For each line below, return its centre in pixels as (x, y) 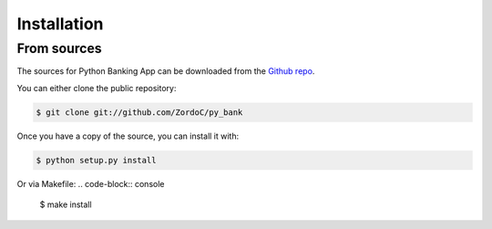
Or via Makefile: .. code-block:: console (91, 183)
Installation (60, 24)
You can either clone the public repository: (97, 88)
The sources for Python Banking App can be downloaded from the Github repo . (166, 71)
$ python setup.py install (96, 160)
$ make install (66, 204)
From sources (59, 48)
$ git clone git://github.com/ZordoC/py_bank (139, 112)
